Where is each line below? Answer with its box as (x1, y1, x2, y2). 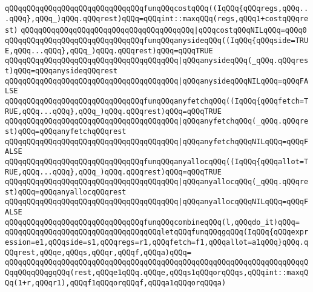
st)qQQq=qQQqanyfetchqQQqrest (5, 127, 127, 136)
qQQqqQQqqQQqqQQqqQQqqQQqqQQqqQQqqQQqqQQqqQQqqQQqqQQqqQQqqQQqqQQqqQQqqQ (5, 258, 309, 267)
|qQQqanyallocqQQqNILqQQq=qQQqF (178, 197, 309, 207)
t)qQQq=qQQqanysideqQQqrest (5, 66, 118, 75)
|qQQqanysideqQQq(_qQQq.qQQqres (178, 56, 309, 65)
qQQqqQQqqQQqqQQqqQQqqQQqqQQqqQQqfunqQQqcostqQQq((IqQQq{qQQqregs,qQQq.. (5, 4, 309, 13)
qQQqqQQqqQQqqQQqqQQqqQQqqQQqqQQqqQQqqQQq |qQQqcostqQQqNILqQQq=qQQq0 (21, 26, 307, 35)
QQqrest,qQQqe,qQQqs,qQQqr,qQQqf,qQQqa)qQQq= (5, 248, 191, 257)
